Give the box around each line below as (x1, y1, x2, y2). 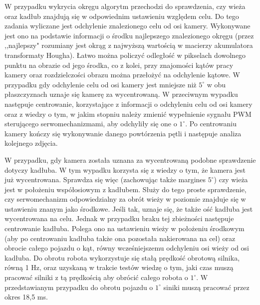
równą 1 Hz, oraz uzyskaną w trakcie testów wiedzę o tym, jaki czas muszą (4, 262, 234, 273)
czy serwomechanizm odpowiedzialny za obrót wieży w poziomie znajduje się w (4, 194, 246, 204)
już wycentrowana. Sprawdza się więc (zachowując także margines (4, 174, 206, 185)
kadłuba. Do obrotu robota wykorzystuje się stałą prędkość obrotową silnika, (4, 252, 240, 263)
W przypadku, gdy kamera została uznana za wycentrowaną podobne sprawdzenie (4, 154, 256, 165)
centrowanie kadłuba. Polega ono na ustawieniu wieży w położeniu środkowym (4, 223, 245, 234)
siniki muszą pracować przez (163, 282, 250, 292)
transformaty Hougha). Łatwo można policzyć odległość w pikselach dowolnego (4, 49, 246, 60)
